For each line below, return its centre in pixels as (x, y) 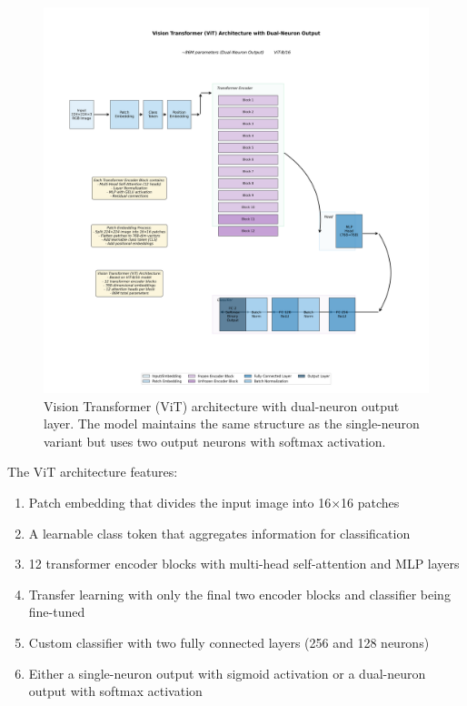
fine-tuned (57, 612)
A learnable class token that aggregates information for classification (219, 533)
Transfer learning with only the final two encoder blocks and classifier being (239, 594)
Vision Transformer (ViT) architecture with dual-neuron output (222, 405)
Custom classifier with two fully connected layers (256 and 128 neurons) (229, 642)
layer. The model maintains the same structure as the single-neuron (232, 424)
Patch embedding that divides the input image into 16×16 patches (214, 502)
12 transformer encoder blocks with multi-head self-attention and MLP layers (244, 564)
